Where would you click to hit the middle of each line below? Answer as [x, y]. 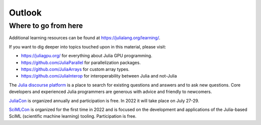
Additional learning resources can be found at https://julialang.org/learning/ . [85, 38]
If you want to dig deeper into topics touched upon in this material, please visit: [87, 47]
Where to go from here [46, 26]
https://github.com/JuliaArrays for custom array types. [75, 69]
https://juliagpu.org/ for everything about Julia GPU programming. [87, 56]
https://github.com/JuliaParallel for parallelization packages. [81, 62]
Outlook [25, 13]
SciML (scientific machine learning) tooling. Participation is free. [73, 116]
